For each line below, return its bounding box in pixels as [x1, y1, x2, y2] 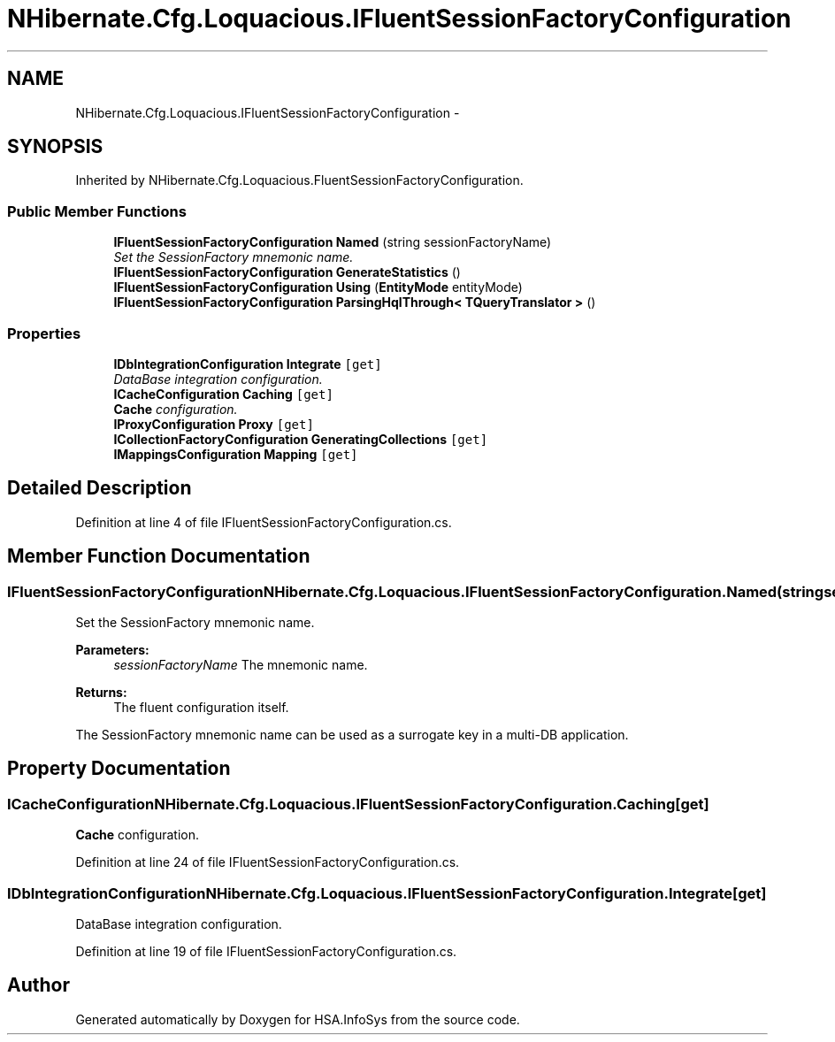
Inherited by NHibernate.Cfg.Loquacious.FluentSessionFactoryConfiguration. [75, 172, 524, 188]
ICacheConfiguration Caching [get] [113, 386, 333, 402]
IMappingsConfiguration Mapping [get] [113, 446, 358, 462]
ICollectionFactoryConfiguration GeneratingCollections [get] [113, 431, 488, 447]
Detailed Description [7, 477, 192, 500]
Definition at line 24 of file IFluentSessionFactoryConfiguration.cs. [75, 854, 460, 870]
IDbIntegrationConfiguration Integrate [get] [113, 356, 382, 372]
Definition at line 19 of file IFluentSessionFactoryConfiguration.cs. [75, 943, 457, 959]
